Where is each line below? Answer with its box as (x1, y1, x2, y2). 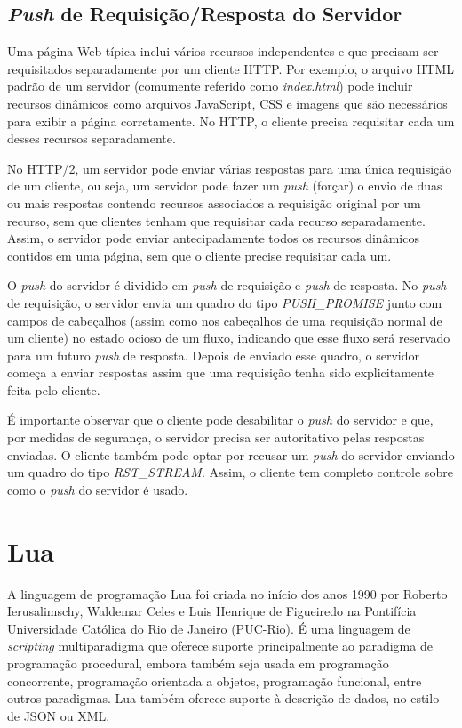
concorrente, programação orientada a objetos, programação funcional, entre (7, 671, 422, 690)
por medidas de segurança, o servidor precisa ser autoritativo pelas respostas (7, 428, 425, 447)
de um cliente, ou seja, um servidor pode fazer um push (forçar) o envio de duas (7, 176, 442, 195)
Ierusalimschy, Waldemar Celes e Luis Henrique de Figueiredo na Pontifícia (7, 602, 417, 620)
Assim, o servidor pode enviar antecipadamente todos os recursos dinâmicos (7, 229, 419, 247)
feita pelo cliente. (7, 380, 100, 399)
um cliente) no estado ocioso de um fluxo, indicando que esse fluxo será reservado (7, 328, 450, 347)
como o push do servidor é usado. (7, 480, 188, 498)
